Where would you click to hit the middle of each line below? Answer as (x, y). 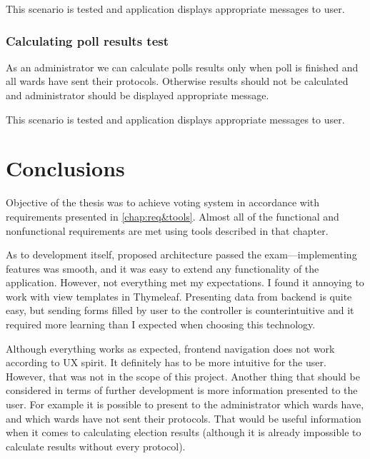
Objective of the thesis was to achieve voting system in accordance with (163, 202)
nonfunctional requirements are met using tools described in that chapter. (167, 230)
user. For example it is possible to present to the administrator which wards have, (185, 404)
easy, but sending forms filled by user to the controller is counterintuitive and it (180, 310)
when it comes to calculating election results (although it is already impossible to (184, 432)
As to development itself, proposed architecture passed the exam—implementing (181, 254)
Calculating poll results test (87, 40)
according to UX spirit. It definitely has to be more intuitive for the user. (166, 362)
